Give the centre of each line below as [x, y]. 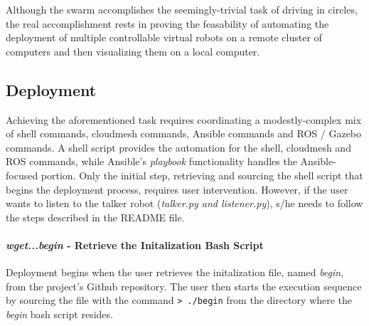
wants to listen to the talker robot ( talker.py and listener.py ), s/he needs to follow [184, 203]
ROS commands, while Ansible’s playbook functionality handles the [151, 161]
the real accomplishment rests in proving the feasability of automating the [167, 23]
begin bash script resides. [59, 314]
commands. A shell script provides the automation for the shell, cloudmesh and [178, 147]
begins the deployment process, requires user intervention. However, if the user [177, 189]
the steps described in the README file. [95, 217]
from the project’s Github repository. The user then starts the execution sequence [184, 286]
